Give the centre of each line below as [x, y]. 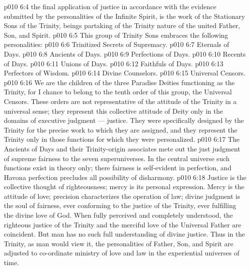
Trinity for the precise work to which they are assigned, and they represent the [121, 129]
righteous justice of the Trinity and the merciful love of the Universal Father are [123, 224]
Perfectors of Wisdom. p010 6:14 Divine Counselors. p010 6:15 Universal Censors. [125, 73]
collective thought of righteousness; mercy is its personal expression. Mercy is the [124, 187]
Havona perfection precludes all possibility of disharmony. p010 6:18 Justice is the [125, 177]
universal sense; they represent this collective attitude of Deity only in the [113, 111]
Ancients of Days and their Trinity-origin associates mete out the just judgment [122, 148]
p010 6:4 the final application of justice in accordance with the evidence [110, 6]
